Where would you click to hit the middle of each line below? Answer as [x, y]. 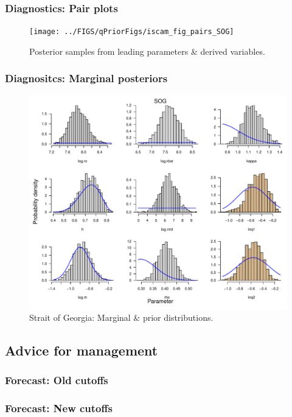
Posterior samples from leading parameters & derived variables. [147, 51]
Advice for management [82, 350]
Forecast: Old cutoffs [57, 380]
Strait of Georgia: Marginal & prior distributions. [121, 317]
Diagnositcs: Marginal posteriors [86, 78]
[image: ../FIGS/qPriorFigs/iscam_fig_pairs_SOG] [132, 32]
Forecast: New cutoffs [59, 408]
